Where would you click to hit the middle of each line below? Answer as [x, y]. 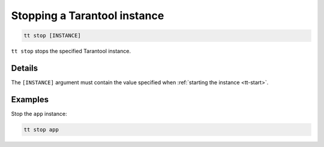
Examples [30, 99]
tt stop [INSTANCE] [52, 36]
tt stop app [41, 129]
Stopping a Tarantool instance [88, 16]
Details [25, 68]
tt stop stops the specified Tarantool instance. [71, 51]
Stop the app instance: [39, 114]
